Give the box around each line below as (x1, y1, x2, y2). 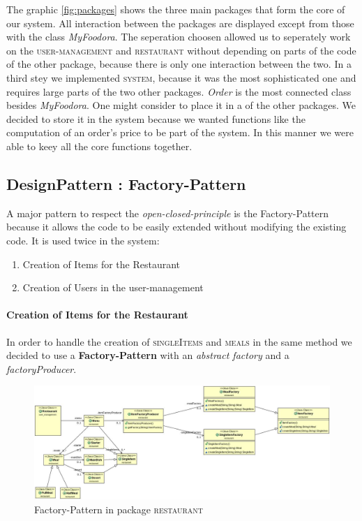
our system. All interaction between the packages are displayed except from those (6, 15, 354, 30)
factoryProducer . (6, 361, 77, 376)
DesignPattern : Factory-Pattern (6, 173, 246, 194)
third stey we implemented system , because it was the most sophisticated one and (6, 70, 356, 85)
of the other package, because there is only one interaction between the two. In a (6, 57, 352, 71)
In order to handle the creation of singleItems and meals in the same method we (6, 334, 352, 348)
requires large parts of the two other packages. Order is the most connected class (6, 84, 352, 98)
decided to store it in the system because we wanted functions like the (6, 111, 306, 126)
